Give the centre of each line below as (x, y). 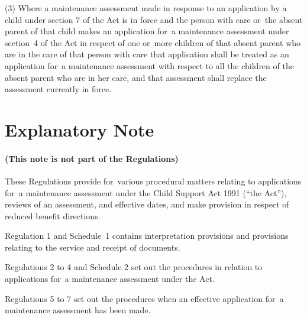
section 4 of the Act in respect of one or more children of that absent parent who (153, 42)
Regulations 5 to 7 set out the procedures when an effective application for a (144, 298)
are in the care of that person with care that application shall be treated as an (147, 54)
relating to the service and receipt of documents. (93, 247)
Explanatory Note (80, 129)
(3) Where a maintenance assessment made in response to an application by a (146, 8)
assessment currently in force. (58, 89)
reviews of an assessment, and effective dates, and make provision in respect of (147, 204)
